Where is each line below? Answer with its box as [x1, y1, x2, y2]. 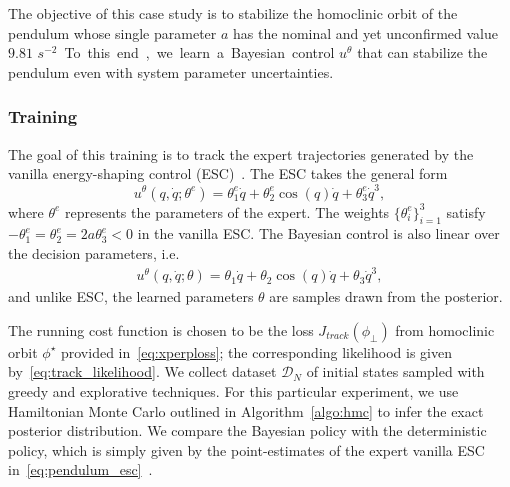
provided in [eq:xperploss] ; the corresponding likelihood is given [60, 341, 452, 362]
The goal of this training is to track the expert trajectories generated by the [8, 143, 474, 164]
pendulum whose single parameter [8, 22, 217, 43]
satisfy [446, 201, 486, 222]
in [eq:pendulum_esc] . [8, 459, 153, 480]
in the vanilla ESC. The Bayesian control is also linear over [137, 223, 500, 244]
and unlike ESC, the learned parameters [8, 286, 254, 307]
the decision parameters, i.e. [8, 242, 180, 263]
